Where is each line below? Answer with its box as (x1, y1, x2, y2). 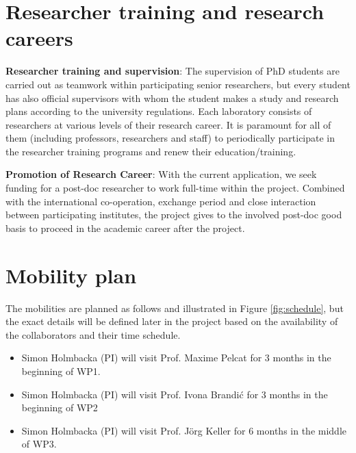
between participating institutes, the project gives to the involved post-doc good (5, 207, 342, 222)
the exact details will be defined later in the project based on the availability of (5, 314, 338, 328)
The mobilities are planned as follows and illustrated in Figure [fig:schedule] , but (5, 300, 344, 315)
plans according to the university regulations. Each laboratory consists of (5, 104, 312, 118)
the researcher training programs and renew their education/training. (5, 144, 296, 158)
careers (5, 24, 73, 52)
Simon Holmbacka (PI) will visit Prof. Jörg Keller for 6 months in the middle (21, 423, 346, 437)
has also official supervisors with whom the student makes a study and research (5, 90, 339, 105)
